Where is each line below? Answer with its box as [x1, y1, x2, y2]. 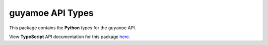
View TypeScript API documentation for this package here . [9, 34, 131, 40]
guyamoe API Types [9, 7, 94, 18]
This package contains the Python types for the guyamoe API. [9, 25, 136, 31]
